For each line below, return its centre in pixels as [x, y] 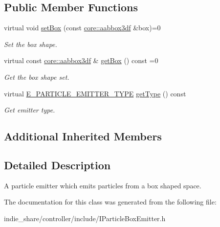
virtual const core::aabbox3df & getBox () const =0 [81, 60]
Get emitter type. [30, 110]
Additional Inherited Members [83, 136]
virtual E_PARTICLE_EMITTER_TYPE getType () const [95, 93]
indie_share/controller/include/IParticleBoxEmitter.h [85, 218]
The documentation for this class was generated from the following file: [110, 202]
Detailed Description [57, 165]
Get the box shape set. [37, 77]
